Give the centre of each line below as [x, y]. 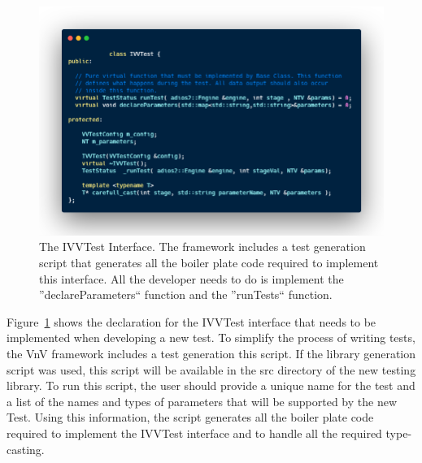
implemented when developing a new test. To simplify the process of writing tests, [211, 338]
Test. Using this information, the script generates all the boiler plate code [190, 417]
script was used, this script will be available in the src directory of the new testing [211, 369]
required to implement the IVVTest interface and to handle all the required [194, 433]
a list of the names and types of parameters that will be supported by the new [202, 401]
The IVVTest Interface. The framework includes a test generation [202, 247]
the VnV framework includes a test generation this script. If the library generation [211, 353]
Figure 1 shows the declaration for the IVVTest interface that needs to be [191, 321]
